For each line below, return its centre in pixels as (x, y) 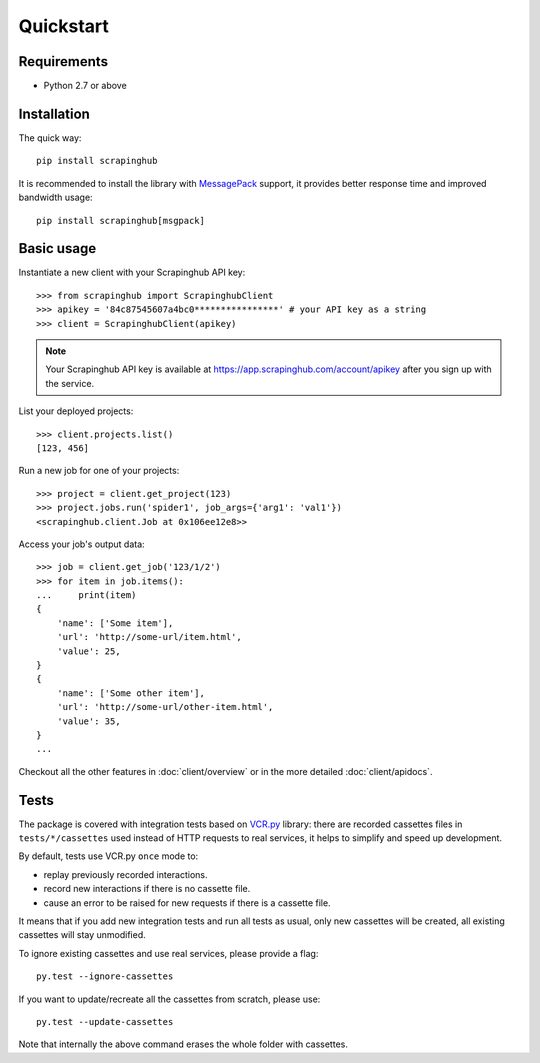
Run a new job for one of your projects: (99, 471)
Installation (54, 113)
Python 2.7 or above (85, 86)
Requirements (63, 61)
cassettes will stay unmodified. (82, 935)
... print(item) (86, 595)
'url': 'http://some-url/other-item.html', (165, 707)
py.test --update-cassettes (105, 1021)
